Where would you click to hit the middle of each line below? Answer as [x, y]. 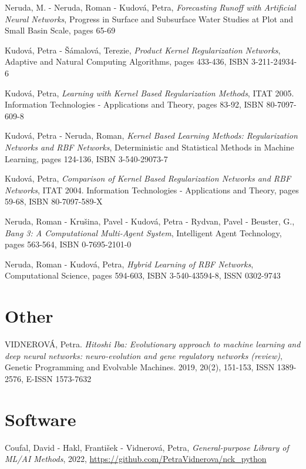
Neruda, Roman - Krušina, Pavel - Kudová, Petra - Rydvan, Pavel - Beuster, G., [150, 221]
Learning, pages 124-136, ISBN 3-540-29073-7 [86, 158]
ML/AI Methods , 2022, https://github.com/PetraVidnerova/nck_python [136, 459]
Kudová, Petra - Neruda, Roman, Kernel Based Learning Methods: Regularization [151, 135]
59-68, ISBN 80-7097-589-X [54, 201]
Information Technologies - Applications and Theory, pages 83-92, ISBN [134, 104]
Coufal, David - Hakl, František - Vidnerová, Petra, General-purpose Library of [147, 447]
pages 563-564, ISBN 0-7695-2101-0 [68, 244]
